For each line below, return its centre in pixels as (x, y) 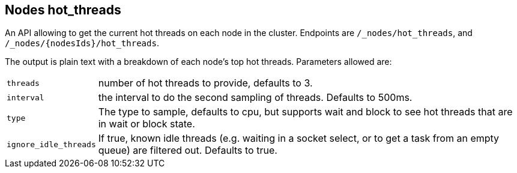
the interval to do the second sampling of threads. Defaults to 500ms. (255, 98)
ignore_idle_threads (51, 144)
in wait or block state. (147, 124)
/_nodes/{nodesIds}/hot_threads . (82, 43)
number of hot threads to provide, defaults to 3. (205, 83)
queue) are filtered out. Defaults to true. (188, 150)
